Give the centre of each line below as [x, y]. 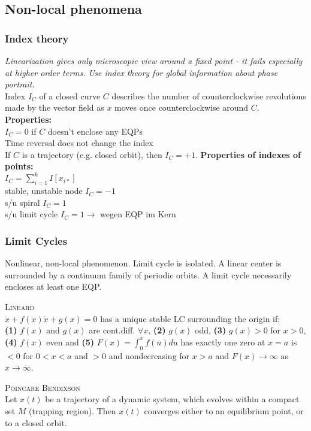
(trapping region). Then [73, 410]
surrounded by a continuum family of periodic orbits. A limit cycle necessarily [148, 274]
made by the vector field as [55, 107]
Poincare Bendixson [43, 387]
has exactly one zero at [223, 342]
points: [19, 166]
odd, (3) [211, 330]
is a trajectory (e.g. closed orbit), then [92, 154]
